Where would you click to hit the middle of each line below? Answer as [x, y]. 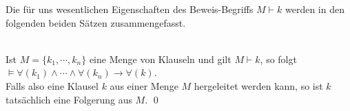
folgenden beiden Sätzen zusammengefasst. [96, 22]
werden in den [315, 9]
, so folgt [278, 59]
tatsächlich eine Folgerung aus [69, 99]
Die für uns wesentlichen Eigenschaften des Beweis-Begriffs [130, 9]
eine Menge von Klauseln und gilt [160, 59]
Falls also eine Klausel [52, 85]
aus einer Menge [144, 85]
